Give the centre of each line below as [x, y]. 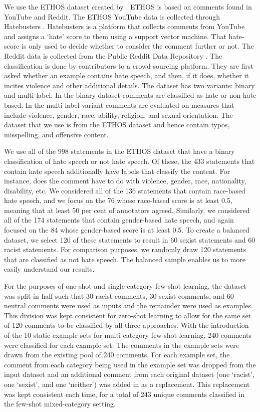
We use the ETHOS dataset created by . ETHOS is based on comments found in [128, 7]
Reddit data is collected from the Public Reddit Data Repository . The [113, 55]
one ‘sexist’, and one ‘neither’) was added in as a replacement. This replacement [127, 384]
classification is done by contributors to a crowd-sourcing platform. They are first [129, 65]
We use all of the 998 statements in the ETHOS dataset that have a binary [119, 151]
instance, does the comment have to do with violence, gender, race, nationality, [125, 181]
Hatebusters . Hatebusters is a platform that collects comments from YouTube [124, 26]
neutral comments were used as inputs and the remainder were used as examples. [128, 305]
